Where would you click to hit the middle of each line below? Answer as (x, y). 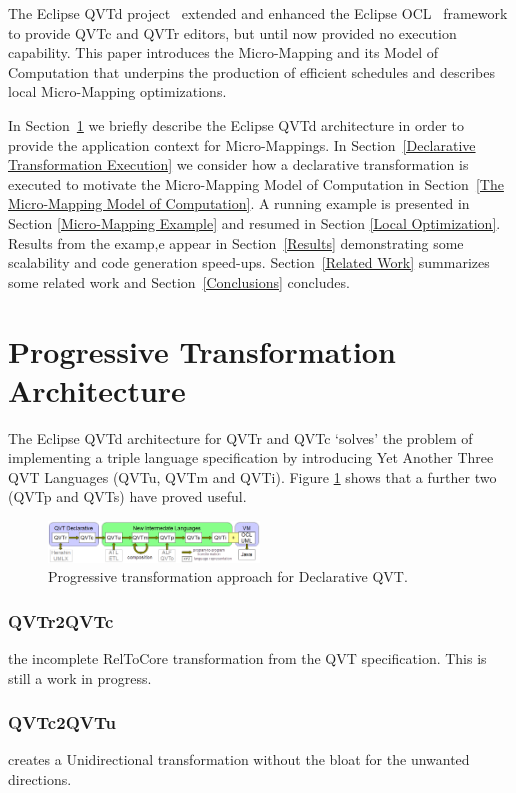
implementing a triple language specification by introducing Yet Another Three (251, 457)
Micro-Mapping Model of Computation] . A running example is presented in (239, 203)
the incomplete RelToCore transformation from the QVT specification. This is (247, 657)
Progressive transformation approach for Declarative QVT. (228, 576)
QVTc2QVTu (62, 722)
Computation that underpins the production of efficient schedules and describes (252, 71)
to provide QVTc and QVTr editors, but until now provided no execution (232, 32)
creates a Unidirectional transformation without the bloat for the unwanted (239, 759)
